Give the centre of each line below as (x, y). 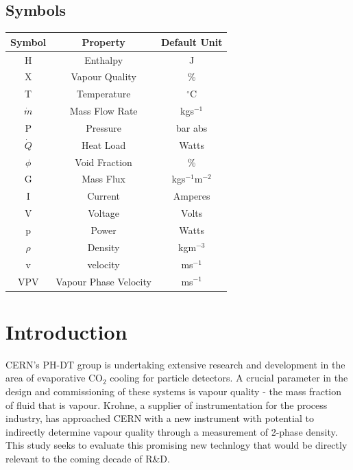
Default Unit (192, 42)
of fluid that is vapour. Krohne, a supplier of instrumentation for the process (167, 404)
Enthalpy (104, 59)
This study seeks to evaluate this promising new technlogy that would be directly (176, 445)
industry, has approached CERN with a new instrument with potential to (160, 418)
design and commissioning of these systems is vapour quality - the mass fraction (174, 391)
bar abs (192, 127)
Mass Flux (104, 179)
